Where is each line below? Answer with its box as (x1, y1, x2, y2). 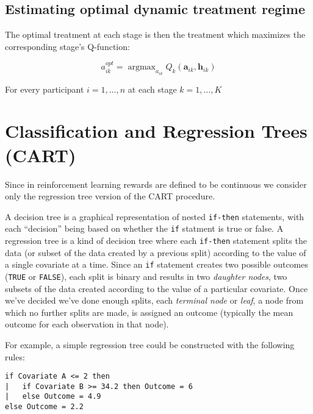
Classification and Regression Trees (5, 118, 308, 143)
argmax (128, 63, 156, 72)
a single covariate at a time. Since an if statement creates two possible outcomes (5, 258, 308, 271)
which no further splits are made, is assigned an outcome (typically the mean (5, 305, 293, 318)
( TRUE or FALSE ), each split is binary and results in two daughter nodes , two (5, 269, 287, 282)
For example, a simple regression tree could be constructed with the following (5, 338, 295, 351)
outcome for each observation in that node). (5, 318, 169, 330)
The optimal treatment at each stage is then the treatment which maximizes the (5, 28, 306, 41)
